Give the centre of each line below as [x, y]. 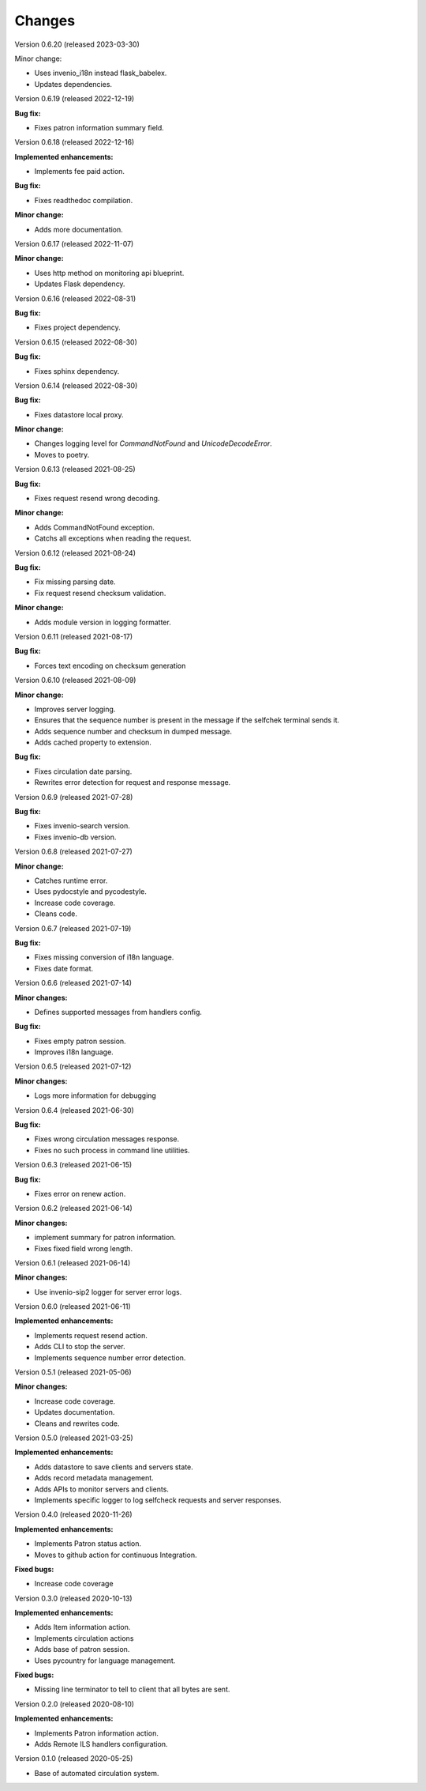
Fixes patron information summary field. [99, 127]
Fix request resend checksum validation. [100, 593]
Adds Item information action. [82, 1627]
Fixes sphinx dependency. [77, 371]
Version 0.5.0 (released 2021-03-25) [74, 1438]
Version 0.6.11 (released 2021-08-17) [74, 636]
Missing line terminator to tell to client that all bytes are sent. [132, 1689]
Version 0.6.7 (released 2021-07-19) [73, 928]
